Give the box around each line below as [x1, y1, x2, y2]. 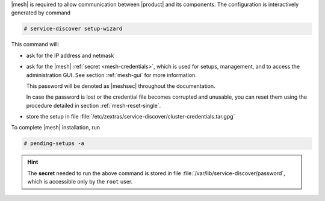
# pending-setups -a [23, 140, 84, 147]
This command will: [11, 41, 60, 48]
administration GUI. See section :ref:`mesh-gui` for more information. [26, 71, 197, 78]
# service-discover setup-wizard [23, 25, 123, 32]
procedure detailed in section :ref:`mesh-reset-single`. [26, 102, 161, 109]
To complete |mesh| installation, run [11, 124, 101, 131]
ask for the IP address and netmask [26, 52, 114, 59]
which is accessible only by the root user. [27, 178, 133, 185]
